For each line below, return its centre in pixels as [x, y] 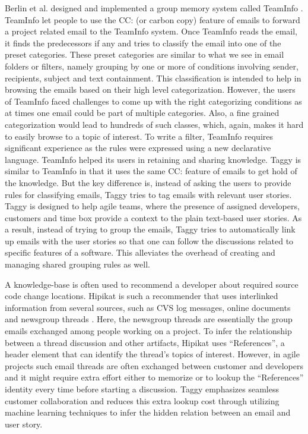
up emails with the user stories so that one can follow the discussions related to [149, 240]
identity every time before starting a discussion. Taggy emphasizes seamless [142, 389]
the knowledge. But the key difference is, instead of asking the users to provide [148, 182]
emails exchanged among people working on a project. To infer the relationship [148, 331]
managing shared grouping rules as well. [77, 264]
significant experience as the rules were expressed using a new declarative [138, 148]
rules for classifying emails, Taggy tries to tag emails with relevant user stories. [148, 194]
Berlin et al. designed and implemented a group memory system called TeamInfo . [154, 8]
